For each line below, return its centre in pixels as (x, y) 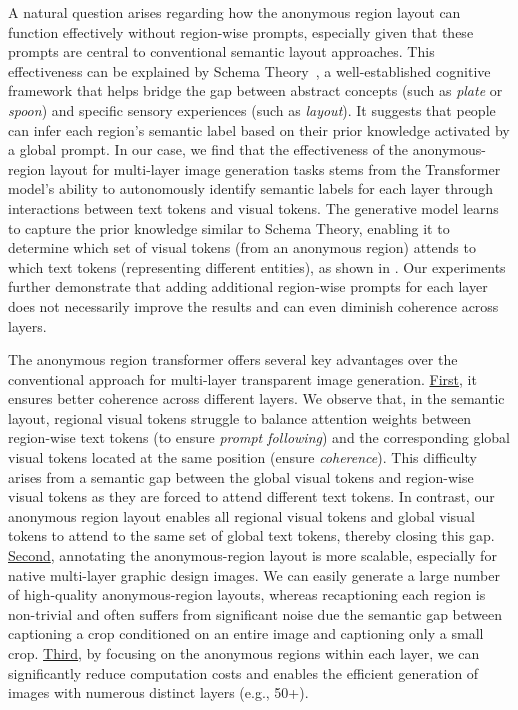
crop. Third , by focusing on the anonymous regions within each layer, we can (244, 653)
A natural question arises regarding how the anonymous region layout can (234, 12)
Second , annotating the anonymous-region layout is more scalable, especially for (252, 555)
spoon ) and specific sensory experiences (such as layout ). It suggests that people (252, 109)
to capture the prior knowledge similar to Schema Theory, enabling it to (229, 227)
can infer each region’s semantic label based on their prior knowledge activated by (259, 129)
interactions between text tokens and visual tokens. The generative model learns (253, 207)
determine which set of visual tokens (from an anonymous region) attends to (242, 247)
